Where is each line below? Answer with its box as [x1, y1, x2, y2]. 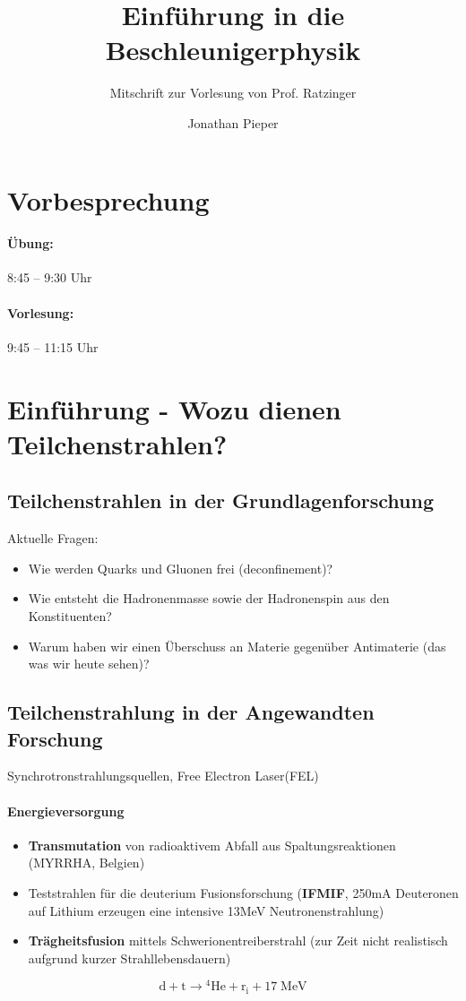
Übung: [7, 234, 54, 253]
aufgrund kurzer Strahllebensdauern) [28, 948, 231, 967]
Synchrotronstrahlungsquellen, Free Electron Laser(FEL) [7, 766, 319, 785]
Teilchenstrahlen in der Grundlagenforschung [7, 487, 434, 514]
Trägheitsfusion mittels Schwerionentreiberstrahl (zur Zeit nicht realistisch [28, 931, 448, 950]
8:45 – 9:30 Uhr [7, 268, 92, 287]
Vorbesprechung [7, 181, 210, 218]
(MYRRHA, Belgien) [28, 853, 145, 872]
